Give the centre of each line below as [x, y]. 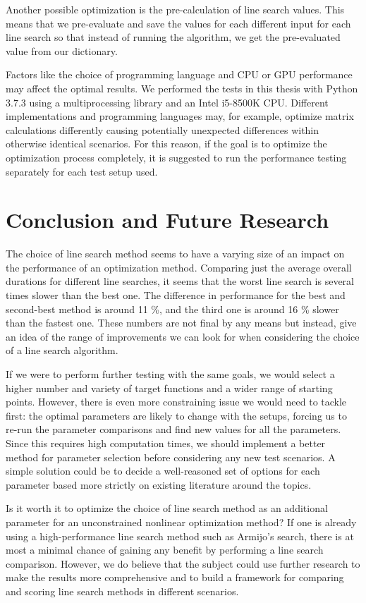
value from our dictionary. [62, 50]
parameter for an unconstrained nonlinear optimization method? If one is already [181, 522]
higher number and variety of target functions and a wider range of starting [169, 388]
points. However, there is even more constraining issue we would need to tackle [176, 402]
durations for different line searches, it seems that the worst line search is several [180, 281]
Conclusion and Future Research [167, 220]
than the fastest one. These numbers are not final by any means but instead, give [181, 323]
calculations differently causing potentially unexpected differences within [163, 129]
